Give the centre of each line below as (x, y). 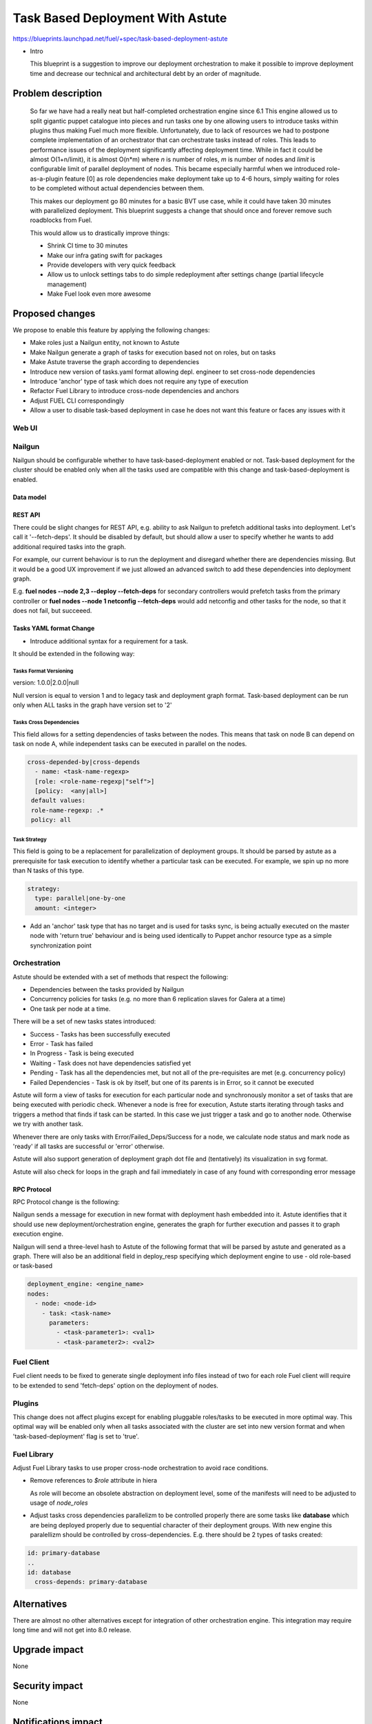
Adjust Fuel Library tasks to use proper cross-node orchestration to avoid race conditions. (141, 1467)
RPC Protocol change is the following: (66, 1202)
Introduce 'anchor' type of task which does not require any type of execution (139, 381)
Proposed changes (54, 313)
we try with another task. (48, 1124)
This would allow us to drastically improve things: (100, 233)
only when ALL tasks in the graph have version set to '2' (92, 705)
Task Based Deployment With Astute (120, 18)
